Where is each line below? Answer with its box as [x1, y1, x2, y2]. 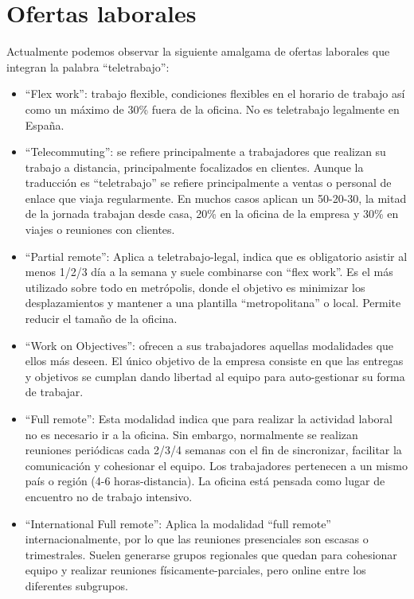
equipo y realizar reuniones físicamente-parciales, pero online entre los [25, 562, 366, 578]
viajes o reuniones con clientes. [25, 221, 175, 238]
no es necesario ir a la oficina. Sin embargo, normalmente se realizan [25, 426, 358, 442]
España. [25, 116, 64, 133]
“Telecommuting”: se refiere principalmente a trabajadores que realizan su [25, 143, 386, 160]
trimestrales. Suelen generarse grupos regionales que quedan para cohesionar [25, 546, 397, 562]
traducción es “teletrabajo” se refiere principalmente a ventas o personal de [25, 174, 392, 191]
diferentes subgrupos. [25, 577, 128, 593]
